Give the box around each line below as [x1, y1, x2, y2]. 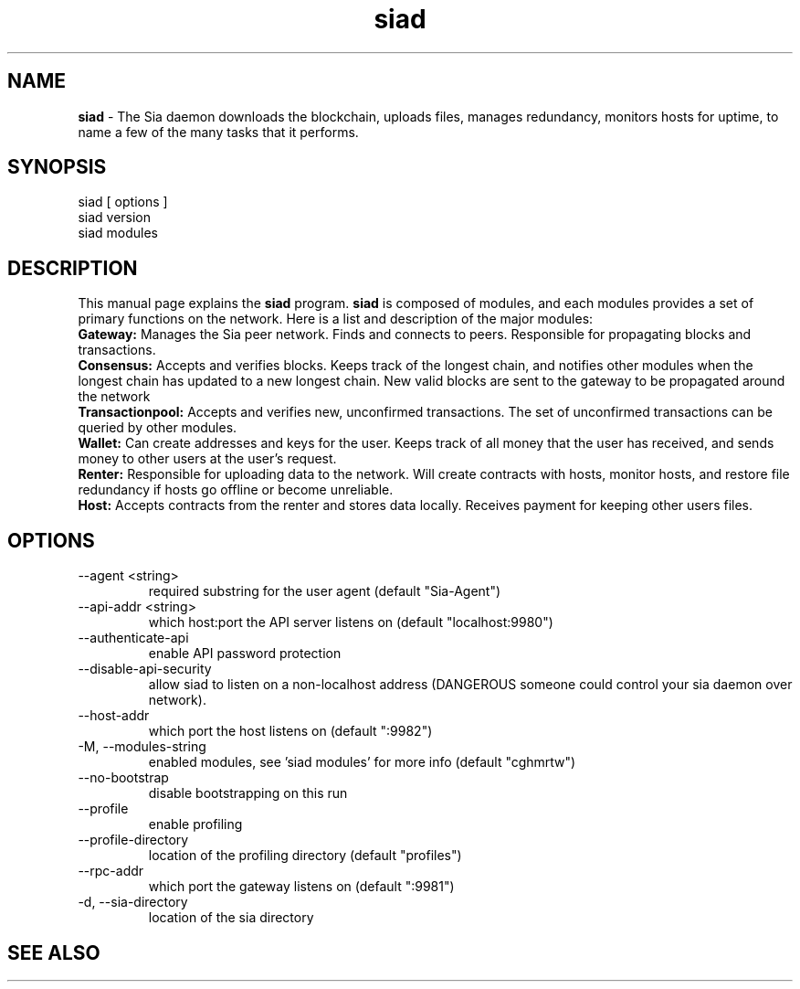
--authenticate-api [78, 630, 189, 646]
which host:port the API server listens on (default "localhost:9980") [148, 614, 553, 631]
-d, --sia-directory [78, 894, 188, 910]
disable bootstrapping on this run [148, 785, 348, 802]
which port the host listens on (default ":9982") [148, 723, 433, 739]
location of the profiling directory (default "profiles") [148, 847, 462, 864]
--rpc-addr [78, 863, 144, 879]
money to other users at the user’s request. [78, 451, 337, 467]
